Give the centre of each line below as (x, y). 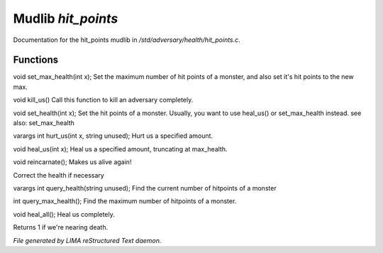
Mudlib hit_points (66, 18)
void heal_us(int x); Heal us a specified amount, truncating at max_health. (120, 149)
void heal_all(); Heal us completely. (64, 214)
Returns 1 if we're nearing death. (61, 227)
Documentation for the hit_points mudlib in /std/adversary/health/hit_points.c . (127, 40)
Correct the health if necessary (59, 175)
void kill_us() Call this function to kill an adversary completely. (103, 100)
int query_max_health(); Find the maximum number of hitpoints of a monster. (125, 201)
